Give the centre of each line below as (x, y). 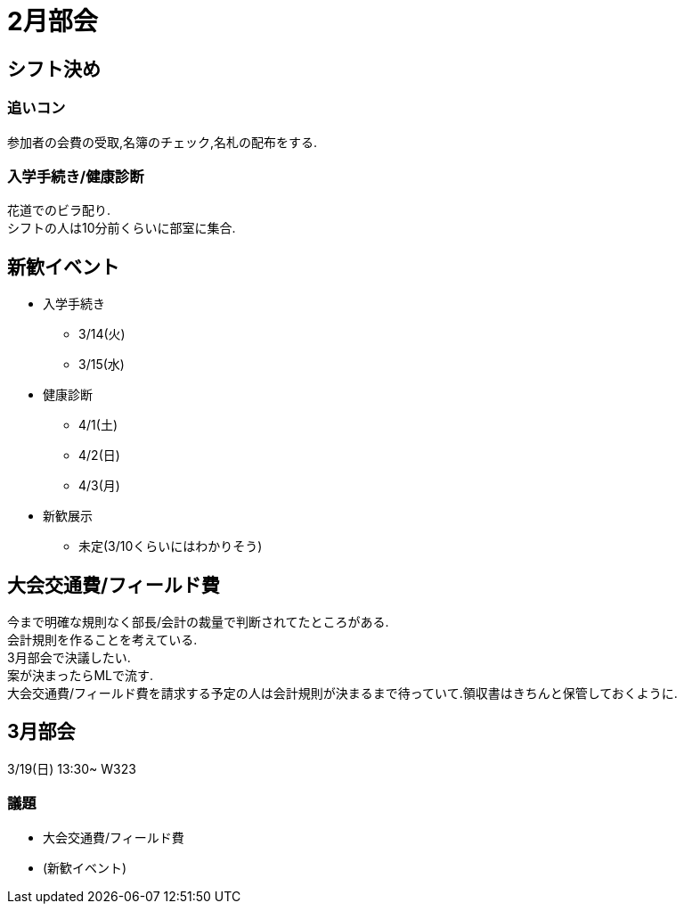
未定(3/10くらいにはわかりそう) (171, 546)
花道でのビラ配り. (59, 210)
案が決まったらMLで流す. (81, 675)
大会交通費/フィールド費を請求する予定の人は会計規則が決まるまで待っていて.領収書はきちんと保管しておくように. (342, 693)
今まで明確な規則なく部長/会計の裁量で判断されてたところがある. (198, 621)
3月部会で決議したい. (69, 657)
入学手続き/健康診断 (76, 176)
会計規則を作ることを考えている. (102, 639)
